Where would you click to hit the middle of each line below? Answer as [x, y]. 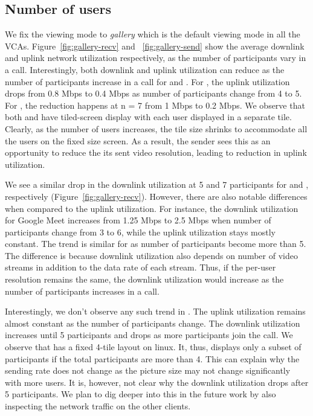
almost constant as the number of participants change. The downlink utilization [153, 323]
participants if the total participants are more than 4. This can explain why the [152, 358]
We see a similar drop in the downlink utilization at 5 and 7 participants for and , [157, 184]
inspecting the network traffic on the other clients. [98, 406]
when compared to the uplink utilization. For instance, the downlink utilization [152, 208]
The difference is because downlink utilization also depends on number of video [151, 255]
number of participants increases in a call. [82, 291]
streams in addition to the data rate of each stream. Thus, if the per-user [140, 267]
